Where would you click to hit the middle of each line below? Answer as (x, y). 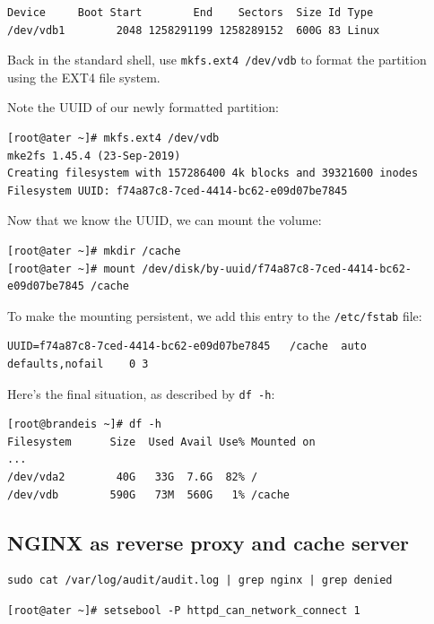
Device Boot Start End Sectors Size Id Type (191, 13)
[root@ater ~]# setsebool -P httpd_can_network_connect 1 (184, 611)
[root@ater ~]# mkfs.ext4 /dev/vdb (113, 139)
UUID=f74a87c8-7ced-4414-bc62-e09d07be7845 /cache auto (187, 347)
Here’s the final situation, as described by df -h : (141, 393)
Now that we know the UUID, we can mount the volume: (165, 220)
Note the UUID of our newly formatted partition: (143, 107)
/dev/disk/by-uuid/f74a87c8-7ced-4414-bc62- (277, 269)
